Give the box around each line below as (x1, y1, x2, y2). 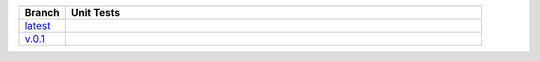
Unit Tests (70, 6, 120, 19)
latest (24, 19, 51, 32)
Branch (24, 6, 60, 19)
